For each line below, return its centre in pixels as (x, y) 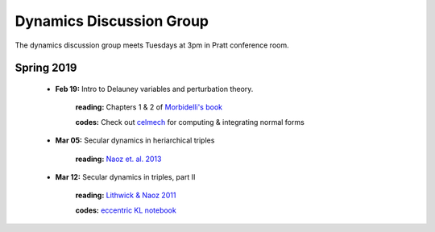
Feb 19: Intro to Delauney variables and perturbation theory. (154, 89)
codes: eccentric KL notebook (126, 210)
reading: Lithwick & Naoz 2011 (126, 195)
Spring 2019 (46, 68)
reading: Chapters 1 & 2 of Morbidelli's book (149, 107)
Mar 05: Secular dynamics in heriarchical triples (135, 140)
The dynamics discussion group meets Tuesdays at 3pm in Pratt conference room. (152, 45)
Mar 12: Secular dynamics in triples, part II (125, 176)
